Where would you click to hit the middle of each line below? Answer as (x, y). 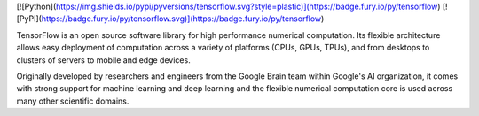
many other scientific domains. (73, 101)
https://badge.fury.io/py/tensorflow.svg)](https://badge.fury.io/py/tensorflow (181, 19)
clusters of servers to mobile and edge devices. (103, 60)
